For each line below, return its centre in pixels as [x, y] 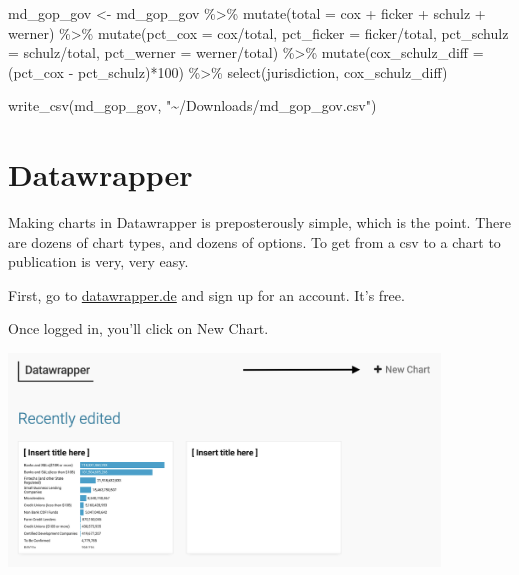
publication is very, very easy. [98, 261]
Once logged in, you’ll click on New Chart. [138, 328]
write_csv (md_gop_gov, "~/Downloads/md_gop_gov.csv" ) [192, 105]
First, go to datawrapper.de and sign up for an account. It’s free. [206, 294]
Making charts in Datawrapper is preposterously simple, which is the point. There [259, 222]
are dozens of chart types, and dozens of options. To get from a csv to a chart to [254, 241]
